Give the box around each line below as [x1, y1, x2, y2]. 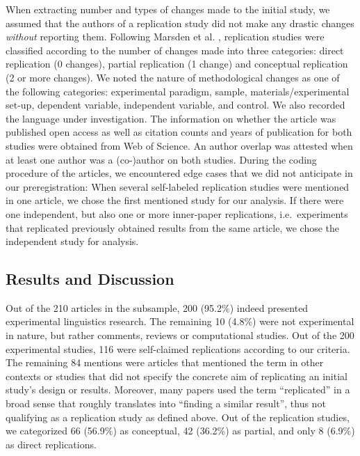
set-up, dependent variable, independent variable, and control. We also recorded [6, 97, 345, 112]
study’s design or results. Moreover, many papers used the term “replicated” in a [6, 382, 350, 397]
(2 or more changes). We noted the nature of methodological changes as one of [6, 70, 340, 84]
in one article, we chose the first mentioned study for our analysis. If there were [6, 193, 344, 207]
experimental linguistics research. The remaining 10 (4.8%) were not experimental [6, 314, 354, 329]
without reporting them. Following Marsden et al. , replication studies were [6, 29, 325, 44]
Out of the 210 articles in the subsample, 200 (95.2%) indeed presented [6, 300, 309, 315]
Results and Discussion [6, 268, 174, 290]
